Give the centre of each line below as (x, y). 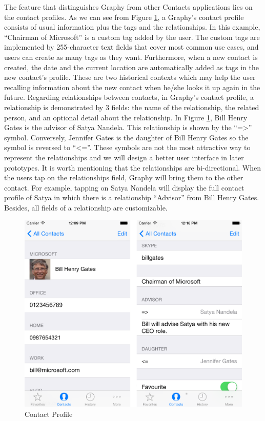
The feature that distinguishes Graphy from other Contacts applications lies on (128, 7)
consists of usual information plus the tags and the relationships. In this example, (132, 27)
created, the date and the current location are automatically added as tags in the (131, 67)
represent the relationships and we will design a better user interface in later (124, 157)
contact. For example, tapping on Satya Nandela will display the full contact (124, 187)
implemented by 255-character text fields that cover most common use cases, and (131, 47)
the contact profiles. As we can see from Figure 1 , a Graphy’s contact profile (124, 17)
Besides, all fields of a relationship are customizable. (86, 207)
